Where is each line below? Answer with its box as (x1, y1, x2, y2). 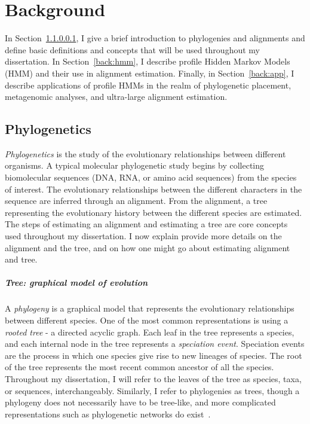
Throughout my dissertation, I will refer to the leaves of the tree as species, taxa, (5, 372, 302, 385)
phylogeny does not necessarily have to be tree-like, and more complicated (5, 396, 276, 408)
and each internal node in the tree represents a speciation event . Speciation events (5, 337, 305, 350)
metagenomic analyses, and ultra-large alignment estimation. (5, 90, 228, 103)
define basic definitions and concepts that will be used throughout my (5, 43, 260, 56)
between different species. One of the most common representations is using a (5, 313, 288, 326)
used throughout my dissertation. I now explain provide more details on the (5, 230, 282, 242)
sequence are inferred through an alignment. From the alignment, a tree (5, 194, 268, 207)
